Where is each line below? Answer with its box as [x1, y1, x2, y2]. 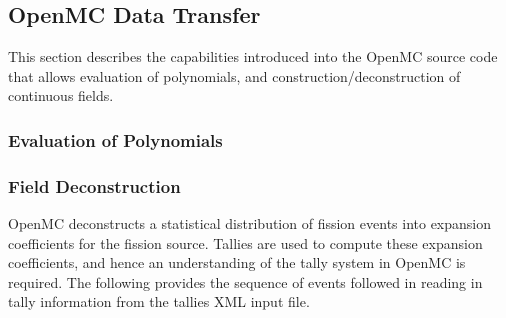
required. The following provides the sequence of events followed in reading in [8, 271, 483, 292]
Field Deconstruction [8, 173, 181, 198]
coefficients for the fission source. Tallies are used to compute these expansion [8, 232, 483, 253]
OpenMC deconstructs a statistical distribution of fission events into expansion [8, 213, 492, 234]
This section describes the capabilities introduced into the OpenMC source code [8, 46, 498, 67]
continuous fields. [8, 85, 114, 106]
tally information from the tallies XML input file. [8, 291, 310, 312]
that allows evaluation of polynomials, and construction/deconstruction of [8, 65, 461, 86]
